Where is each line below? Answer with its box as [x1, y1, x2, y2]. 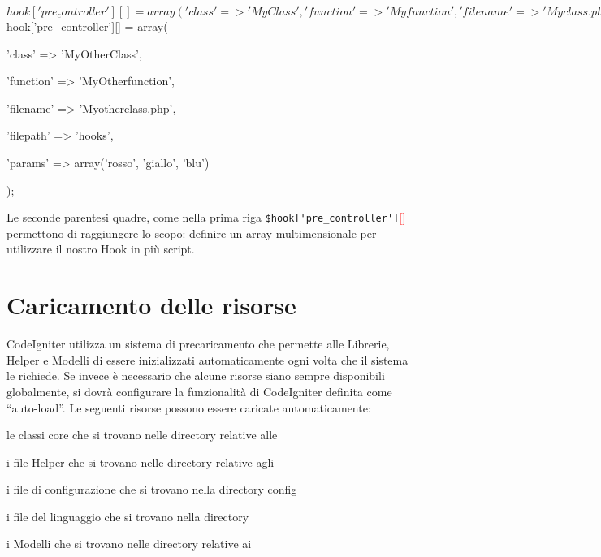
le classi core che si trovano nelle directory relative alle [6, 426, 278, 443]
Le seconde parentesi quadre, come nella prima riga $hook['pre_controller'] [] [6, 209, 406, 226]
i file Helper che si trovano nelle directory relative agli [6, 453, 275, 470]
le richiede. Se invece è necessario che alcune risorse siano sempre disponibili [6, 367, 385, 384]
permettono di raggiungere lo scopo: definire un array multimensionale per [6, 224, 377, 241]
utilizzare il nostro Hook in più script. [6, 240, 195, 257]
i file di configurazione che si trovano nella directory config [6, 481, 297, 498]
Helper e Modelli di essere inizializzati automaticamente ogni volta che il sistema [6, 351, 409, 368]
